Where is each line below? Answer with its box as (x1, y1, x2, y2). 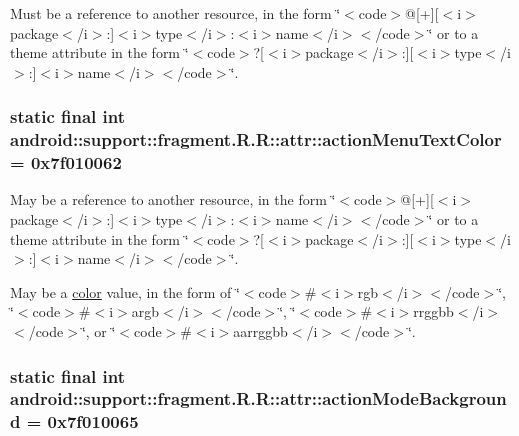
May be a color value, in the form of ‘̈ (10, 281, 240, 302)
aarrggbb (233, 321, 288, 341)
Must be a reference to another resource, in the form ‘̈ (10, 3, 341, 23)
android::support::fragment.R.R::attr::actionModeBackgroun (10, 386, 507, 411)
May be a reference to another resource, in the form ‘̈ (10, 189, 336, 210)
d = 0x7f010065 (10, 409, 139, 434)
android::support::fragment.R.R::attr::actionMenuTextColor (10, 127, 502, 152)
